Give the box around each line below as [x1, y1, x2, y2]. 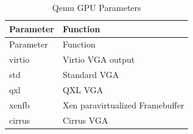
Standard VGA [62, 68, 119, 81]
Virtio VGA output [62, 53, 135, 66]
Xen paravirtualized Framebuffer [62, 98, 184, 111]
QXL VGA [62, 83, 104, 96]
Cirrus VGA [62, 113, 108, 126]
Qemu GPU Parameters [52, 1, 141, 13]
